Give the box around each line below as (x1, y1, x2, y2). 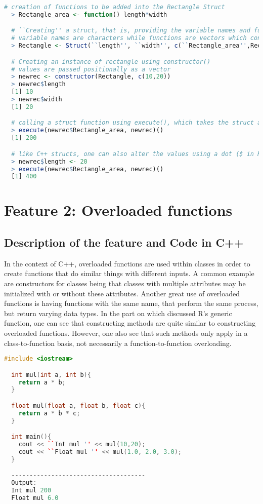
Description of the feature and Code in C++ (4, 235, 244, 250)
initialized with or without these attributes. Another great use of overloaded (4, 288, 240, 298)
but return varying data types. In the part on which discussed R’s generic (4, 307, 232, 318)
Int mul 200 (11, 487, 52, 494)
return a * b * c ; (18, 409, 80, 417)
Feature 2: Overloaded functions (4, 200, 233, 220)
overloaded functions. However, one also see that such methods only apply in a (4, 327, 248, 338)
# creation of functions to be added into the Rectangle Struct (4, 4, 225, 11)
